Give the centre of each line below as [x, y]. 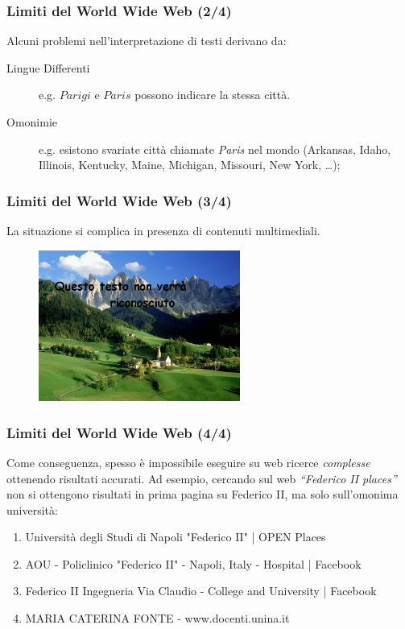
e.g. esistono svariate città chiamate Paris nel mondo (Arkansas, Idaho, [215, 149]
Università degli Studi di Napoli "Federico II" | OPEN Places [176, 537]
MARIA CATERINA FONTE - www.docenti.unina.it [157, 618]
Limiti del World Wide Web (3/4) [119, 200]
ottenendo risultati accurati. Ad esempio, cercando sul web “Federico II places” [202, 478]
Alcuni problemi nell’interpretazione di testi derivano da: [147, 41]
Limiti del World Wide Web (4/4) [119, 432]
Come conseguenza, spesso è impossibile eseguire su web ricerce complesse [188, 462]
